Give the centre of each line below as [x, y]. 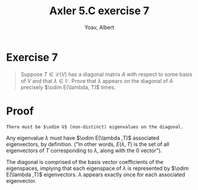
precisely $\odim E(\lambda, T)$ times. [68, 87]
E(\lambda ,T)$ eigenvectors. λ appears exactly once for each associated [96, 174]
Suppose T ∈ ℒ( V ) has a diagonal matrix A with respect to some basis [106, 74]
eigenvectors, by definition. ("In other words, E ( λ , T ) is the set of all [88, 144]
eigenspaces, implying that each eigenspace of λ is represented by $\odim [98, 168]
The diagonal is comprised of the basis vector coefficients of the [85, 162]
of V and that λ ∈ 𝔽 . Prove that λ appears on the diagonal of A [97, 80]
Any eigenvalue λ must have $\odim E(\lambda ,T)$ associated [83, 138]
